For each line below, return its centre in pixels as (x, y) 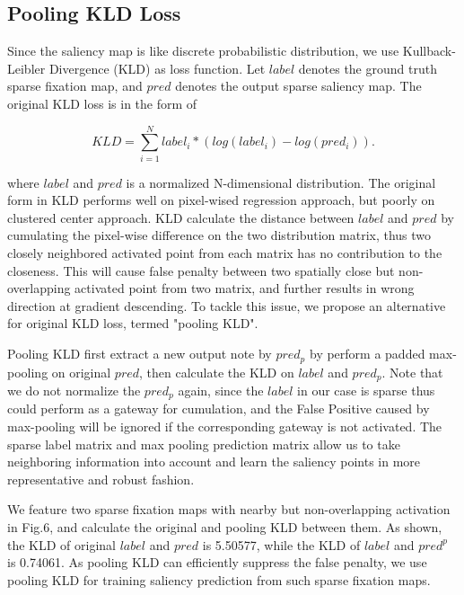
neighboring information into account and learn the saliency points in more (214, 462)
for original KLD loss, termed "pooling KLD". (133, 323)
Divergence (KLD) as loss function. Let (157, 68)
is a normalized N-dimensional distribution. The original (281, 182)
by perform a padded (367, 354)
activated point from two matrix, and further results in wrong (245, 288)
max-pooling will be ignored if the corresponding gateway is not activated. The (225, 426)
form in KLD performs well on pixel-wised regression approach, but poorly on (221, 200)
